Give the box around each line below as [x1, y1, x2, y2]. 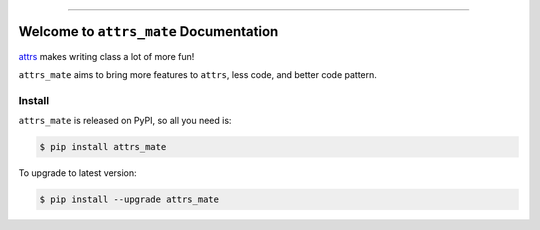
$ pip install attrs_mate [39, 141, 167, 153]
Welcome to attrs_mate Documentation [18, 23, 279, 40]
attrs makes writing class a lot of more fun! [18, 50, 195, 62]
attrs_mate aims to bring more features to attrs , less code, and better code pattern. [18, 68, 377, 80]
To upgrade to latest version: [18, 167, 137, 179]
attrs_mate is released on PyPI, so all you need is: [18, 115, 232, 127]
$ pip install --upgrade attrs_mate [39, 194, 220, 205]
